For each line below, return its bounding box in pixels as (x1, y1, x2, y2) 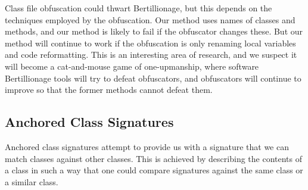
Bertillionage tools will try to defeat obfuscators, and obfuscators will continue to (5, 71, 301, 84)
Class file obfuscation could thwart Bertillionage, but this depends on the (5, 2, 272, 14)
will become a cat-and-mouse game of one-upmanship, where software (5, 60, 259, 72)
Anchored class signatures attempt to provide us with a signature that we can (5, 140, 289, 152)
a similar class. (5, 175, 58, 188)
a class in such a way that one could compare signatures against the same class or (5, 164, 303, 176)
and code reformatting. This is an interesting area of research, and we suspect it (5, 48, 297, 61)
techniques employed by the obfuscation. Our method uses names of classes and (5, 13, 295, 26)
